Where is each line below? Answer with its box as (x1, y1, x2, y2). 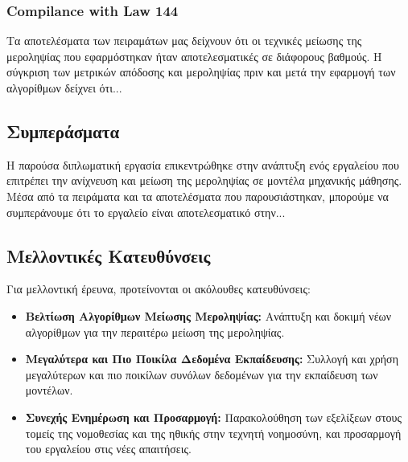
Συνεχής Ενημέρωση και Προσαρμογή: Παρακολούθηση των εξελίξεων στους (25, 408, 402, 425)
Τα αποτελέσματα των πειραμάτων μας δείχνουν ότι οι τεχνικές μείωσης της (6, 32, 362, 49)
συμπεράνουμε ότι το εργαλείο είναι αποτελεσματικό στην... (6, 203, 286, 220)
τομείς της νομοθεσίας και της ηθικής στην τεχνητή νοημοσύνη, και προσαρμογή (25, 424, 402, 441)
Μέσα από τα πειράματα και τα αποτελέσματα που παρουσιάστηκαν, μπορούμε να (6, 187, 389, 204)
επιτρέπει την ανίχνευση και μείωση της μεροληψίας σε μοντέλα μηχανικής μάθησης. (6, 172, 402, 189)
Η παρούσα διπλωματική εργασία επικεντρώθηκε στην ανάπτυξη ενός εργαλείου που (6, 156, 400, 173)
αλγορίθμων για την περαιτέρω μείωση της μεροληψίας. (25, 323, 285, 340)
